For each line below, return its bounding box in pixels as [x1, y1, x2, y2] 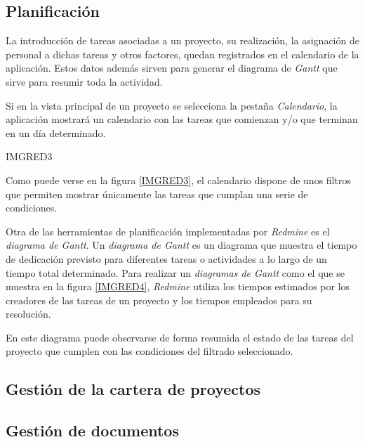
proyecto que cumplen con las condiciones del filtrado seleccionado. [6, 344, 293, 358]
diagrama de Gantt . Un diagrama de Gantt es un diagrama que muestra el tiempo [6, 238, 357, 252]
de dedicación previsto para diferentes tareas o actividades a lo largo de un [6, 251, 327, 266]
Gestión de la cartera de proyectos [6, 378, 261, 400]
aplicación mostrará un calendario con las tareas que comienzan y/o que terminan [6, 112, 358, 126]
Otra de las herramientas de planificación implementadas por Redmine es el [6, 223, 330, 238]
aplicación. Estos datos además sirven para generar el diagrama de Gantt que [6, 60, 338, 75]
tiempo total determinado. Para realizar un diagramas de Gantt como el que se [6, 265, 345, 280]
